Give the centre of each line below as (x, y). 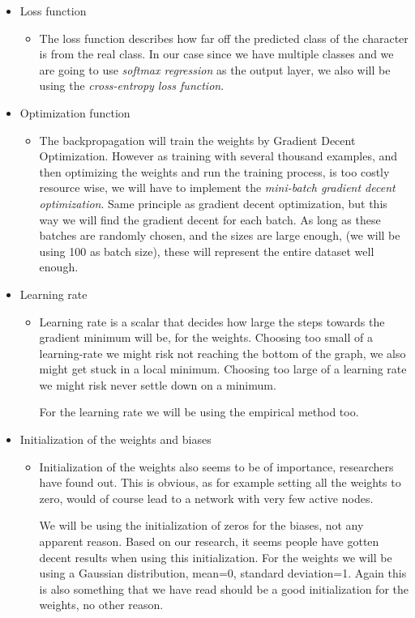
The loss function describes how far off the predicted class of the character (224, 38)
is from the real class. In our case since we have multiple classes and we (216, 54)
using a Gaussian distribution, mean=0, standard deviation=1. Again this (223, 573)
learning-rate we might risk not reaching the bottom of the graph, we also (222, 353)
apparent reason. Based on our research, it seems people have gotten (209, 541)
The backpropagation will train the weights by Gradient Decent (197, 140)
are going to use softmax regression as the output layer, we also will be (215, 69)
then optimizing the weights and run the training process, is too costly (214, 171)
